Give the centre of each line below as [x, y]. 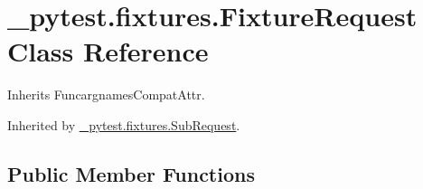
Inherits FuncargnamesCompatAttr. [106, 94]
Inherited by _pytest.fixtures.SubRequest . [124, 124]
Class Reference [108, 51]
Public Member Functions [131, 173]
